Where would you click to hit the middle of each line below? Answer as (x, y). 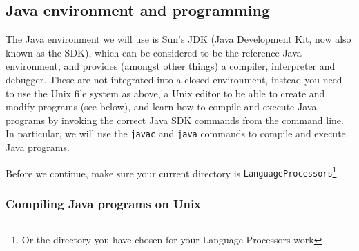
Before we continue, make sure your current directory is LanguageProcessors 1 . (173, 172)
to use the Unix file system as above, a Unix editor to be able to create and (165, 93)
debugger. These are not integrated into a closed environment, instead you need (174, 79)
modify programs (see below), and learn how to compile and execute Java (161, 107)
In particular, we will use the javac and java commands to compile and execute (176, 133)
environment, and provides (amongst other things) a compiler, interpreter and (171, 66)
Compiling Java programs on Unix (104, 203)
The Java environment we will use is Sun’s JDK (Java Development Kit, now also (178, 39)
